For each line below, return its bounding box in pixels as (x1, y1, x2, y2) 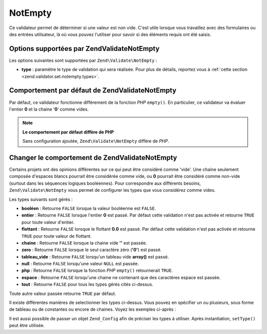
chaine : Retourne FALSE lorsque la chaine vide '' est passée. (21, 240, 147, 246)
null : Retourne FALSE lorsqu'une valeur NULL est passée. (21, 261, 139, 267)
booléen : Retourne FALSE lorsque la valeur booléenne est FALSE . (21, 205, 156, 211)
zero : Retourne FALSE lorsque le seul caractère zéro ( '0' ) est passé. (21, 247, 162, 253)
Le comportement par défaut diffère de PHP (22, 129, 114, 135)
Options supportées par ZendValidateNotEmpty (9, 44, 160, 53)
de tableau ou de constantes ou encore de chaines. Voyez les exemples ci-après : (9, 306, 177, 312)
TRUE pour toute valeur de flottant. (21, 233, 92, 239)
